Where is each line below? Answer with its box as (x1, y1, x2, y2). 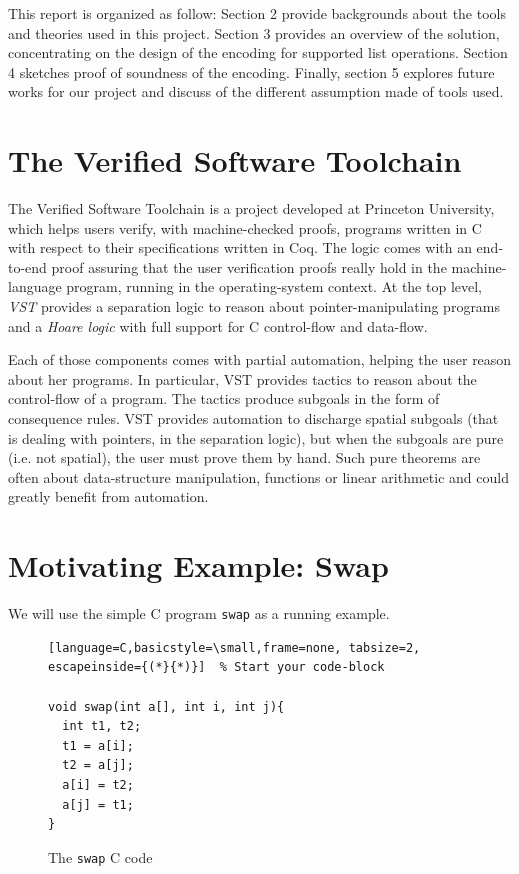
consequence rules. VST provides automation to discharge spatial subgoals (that (8, 408, 499, 429)
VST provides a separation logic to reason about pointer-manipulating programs (8, 296, 501, 317)
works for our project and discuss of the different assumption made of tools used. (8, 81, 504, 102)
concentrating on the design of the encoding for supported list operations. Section (8, 42, 508, 63)
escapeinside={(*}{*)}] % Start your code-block (48, 660, 385, 675)
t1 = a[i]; (62, 738, 134, 753)
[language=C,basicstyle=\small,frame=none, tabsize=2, (48, 640, 421, 655)
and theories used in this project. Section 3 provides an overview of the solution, (8, 22, 500, 43)
